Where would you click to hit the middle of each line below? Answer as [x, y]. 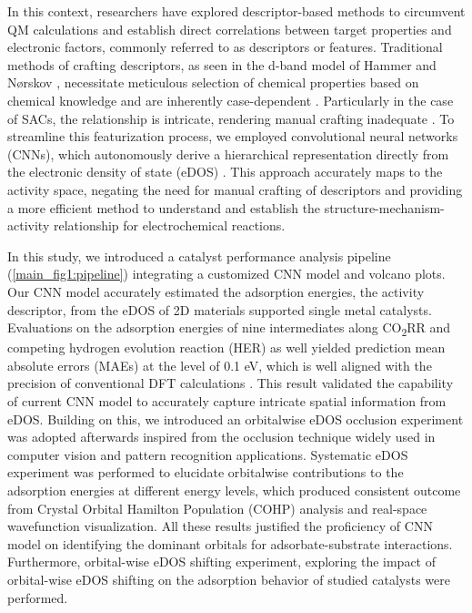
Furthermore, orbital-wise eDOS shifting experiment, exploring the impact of [221, 562]
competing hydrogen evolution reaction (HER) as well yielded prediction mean [226, 347]
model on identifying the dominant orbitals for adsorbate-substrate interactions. [230, 543]
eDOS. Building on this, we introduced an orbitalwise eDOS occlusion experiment [236, 419]
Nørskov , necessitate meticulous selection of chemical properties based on [213, 82]
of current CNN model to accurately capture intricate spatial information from [227, 401]
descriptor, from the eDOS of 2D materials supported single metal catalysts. [220, 309]
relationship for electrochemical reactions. [169, 225]
